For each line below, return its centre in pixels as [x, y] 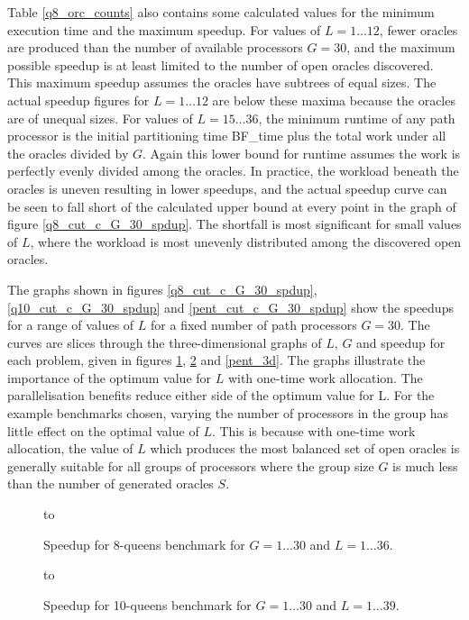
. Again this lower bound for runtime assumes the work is [301, 153]
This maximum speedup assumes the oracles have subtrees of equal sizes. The [222, 82]
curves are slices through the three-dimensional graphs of [165, 342]
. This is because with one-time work [313, 430]
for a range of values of [71, 325]
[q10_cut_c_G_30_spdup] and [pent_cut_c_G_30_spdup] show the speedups [230, 307]
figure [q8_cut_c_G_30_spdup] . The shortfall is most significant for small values [234, 224]
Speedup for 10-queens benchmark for [147, 604]
